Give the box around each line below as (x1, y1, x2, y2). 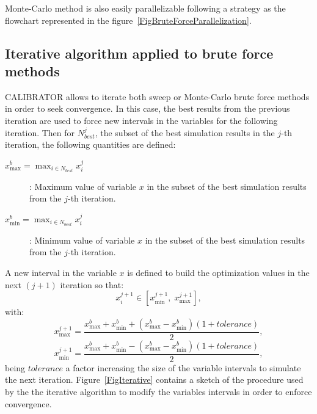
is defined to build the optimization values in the (127, 266, 310, 278)
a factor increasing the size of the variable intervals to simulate (65, 361, 301, 374)
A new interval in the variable (5, 266, 117, 278)
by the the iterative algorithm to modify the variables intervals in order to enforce (5, 385, 312, 398)
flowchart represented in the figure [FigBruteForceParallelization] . (5, 13, 252, 26)
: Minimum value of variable (29, 233, 135, 246)
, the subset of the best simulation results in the (95, 126, 275, 139)
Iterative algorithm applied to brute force (5, 43, 274, 62)
